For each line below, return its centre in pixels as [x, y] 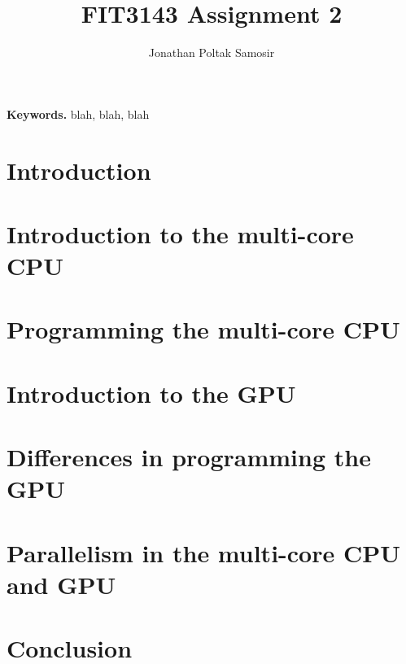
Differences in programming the [189, 457]
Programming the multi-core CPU [203, 329]
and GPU [61, 584]
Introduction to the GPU [151, 393]
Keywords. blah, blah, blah [78, 114]
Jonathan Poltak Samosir [212, 52]
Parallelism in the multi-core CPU [204, 552]
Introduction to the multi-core [180, 233]
